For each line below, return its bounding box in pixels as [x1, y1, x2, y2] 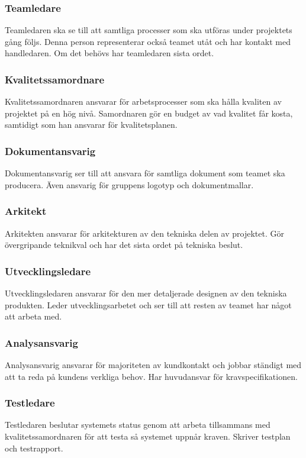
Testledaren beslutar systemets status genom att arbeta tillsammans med [5, 418, 270, 431]
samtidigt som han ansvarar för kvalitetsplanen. [5, 118, 178, 131]
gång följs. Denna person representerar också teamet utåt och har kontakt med [5, 35, 291, 47]
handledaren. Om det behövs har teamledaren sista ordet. [5, 47, 214, 59]
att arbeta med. [5, 310, 62, 322]
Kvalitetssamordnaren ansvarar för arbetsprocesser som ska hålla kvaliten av [5, 95, 282, 108]
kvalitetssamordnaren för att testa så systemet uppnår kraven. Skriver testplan [5, 430, 291, 443]
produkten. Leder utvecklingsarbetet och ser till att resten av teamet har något [5, 298, 292, 311]
